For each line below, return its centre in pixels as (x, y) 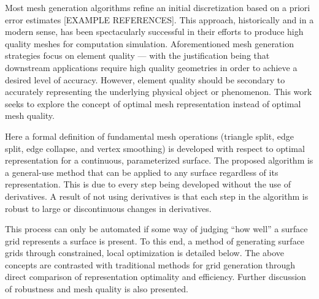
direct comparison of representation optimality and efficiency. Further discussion (156, 277)
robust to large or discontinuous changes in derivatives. (108, 208)
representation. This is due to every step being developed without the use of (148, 184)
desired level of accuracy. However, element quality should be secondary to (145, 79)
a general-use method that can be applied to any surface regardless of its (142, 172)
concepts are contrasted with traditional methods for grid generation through (150, 264)
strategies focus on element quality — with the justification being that (137, 55)
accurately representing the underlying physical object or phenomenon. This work (159, 92)
